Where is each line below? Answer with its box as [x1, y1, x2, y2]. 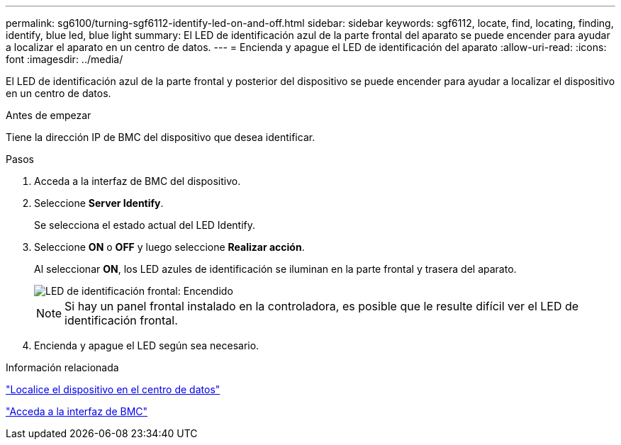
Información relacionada [6, 361, 119, 373]
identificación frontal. [65, 313, 178, 327]
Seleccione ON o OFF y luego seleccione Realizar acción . [34, 241, 305, 253]
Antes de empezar [6, 109, 91, 121]
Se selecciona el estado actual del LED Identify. [34, 219, 256, 231]
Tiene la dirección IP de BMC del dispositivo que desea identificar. [6, 131, 315, 143]
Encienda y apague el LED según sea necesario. [34, 339, 259, 351]
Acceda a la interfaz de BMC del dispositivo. [34, 175, 241, 187]
